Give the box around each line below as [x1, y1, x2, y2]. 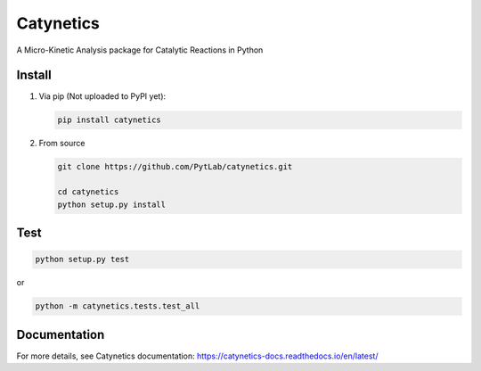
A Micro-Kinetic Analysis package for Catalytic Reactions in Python [16, 45, 264, 55]
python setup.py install [57, 199, 167, 210]
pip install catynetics [57, 115, 162, 125]
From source [38, 138, 86, 149]
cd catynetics [57, 187, 119, 197]
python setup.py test [35, 254, 130, 265]
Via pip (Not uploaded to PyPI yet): [38, 91, 167, 102]
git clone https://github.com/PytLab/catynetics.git [57, 161, 293, 172]
